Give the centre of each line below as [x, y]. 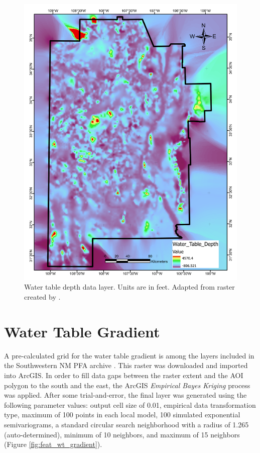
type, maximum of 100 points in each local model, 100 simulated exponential [122, 415]
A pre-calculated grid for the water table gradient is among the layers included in [129, 355]
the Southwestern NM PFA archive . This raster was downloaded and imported [126, 365]
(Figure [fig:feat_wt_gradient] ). [53, 444]
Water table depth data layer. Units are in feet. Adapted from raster [129, 287]
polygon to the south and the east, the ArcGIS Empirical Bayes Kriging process [127, 385]
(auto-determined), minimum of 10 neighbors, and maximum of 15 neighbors [122, 434]
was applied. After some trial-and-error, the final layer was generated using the [125, 395]
